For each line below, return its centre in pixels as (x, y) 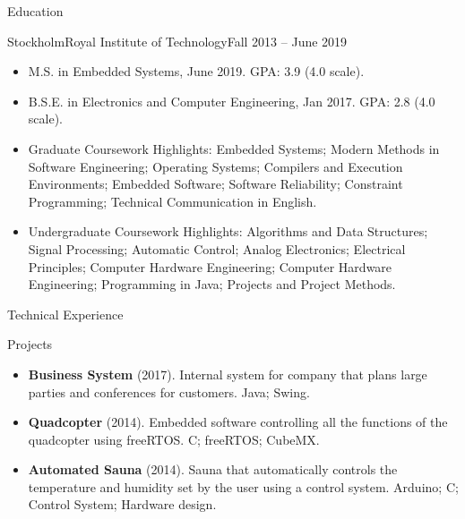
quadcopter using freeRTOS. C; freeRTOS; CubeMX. (174, 439)
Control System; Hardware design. (122, 504)
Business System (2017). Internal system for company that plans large (228, 374)
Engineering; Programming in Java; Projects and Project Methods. (212, 284)
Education (35, 11)
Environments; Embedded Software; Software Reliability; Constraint (215, 184)
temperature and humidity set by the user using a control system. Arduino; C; (243, 486)
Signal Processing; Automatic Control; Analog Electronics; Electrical (217, 248)
